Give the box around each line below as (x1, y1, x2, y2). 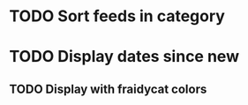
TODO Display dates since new (9, 47, 240, 67)
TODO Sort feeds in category (9, 6, 225, 26)
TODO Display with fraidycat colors (9, 81, 207, 96)
